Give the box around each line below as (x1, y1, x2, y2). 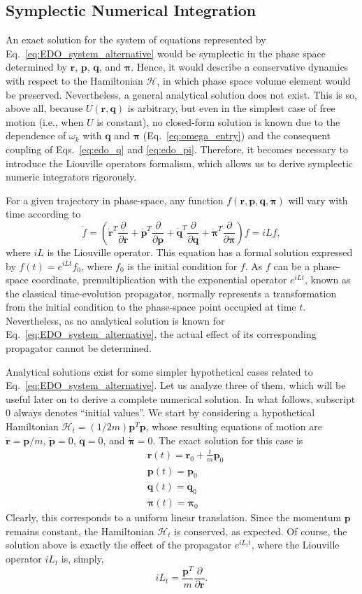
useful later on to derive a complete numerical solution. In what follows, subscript (6, 391, 356, 406)
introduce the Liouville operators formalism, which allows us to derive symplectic (6, 155, 353, 170)
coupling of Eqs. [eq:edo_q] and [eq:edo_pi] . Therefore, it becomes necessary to (6, 141, 348, 156)
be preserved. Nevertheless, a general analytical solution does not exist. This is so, (6, 87, 357, 101)
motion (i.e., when (6, 114, 84, 129)
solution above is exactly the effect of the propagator (6, 537, 231, 552)
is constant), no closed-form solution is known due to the (96, 114, 340, 129)
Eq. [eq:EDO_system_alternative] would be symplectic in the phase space (6, 45, 326, 60)
